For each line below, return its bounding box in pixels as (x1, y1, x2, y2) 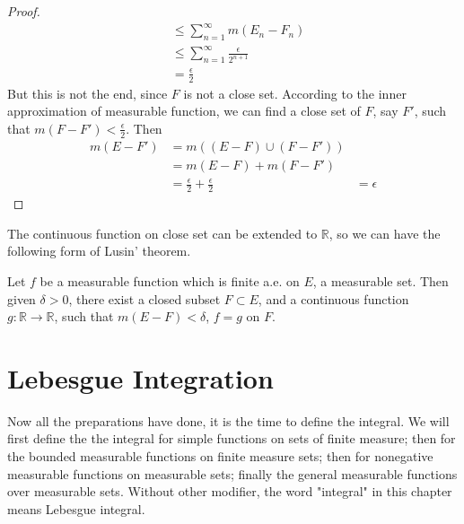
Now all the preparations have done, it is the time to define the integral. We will (7, 411, 450, 430)
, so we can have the (328, 223, 441, 242)
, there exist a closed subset (68, 289, 221, 308)
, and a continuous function (258, 289, 409, 308)
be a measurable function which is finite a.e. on (39, 271, 300, 290)
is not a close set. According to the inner (183, 83, 407, 102)
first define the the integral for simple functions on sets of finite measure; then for (7, 429, 456, 448)
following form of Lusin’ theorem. (7, 241, 191, 260)
